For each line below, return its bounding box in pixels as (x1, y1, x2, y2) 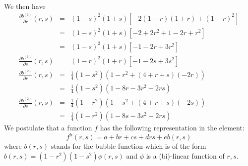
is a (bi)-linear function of (146, 151, 225, 161)
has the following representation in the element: (100, 123, 245, 133)
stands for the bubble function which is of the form (51, 141, 206, 151)
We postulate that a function (4, 123, 92, 133)
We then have (4, 1, 46, 11)
